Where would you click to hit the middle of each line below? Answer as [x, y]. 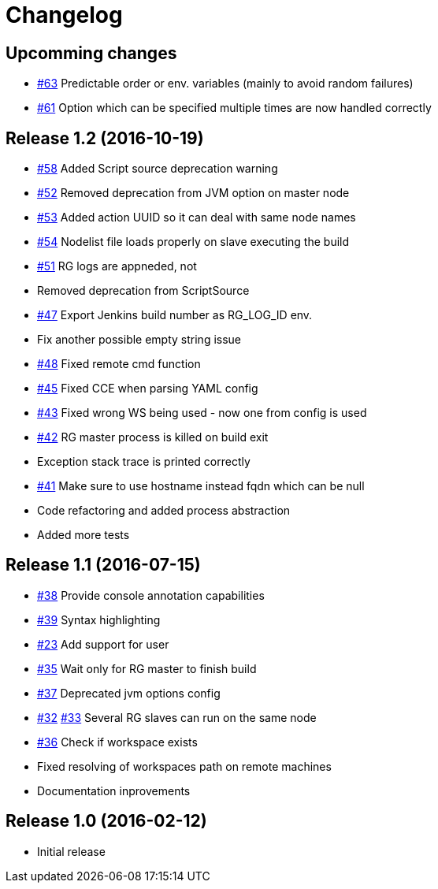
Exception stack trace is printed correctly [144, 462]
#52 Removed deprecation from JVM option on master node [193, 193]
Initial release [71, 851]
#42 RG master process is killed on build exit [153, 437]
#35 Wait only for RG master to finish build [147, 668]
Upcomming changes [91, 53]
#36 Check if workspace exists [117, 742]
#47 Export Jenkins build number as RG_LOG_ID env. [175, 315]
